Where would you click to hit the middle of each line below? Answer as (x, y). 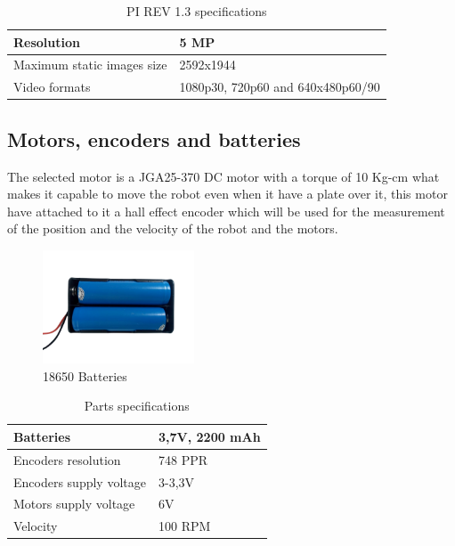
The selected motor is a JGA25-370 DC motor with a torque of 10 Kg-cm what (223, 176)
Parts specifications (137, 406)
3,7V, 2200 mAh (209, 436)
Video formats (52, 87)
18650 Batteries (85, 375)
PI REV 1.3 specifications (197, 11)
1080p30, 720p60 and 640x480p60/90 (280, 87)
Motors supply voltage (74, 504)
